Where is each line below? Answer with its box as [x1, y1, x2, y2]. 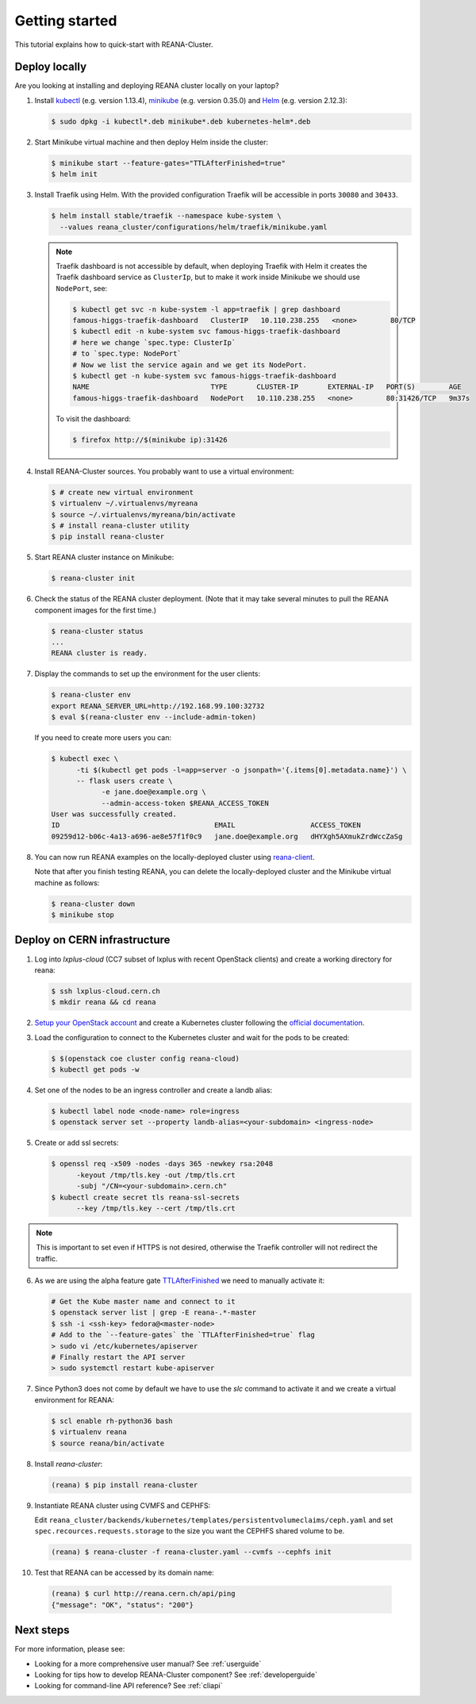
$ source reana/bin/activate [51, 1438, 165, 1448]
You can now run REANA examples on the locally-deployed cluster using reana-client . [34, 852, 315, 862]
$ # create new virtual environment [51, 488, 194, 497]
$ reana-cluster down [51, 899, 136, 908]
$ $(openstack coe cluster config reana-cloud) [51, 1053, 240, 1063]
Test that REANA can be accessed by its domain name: [34, 1568, 214, 1578]
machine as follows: [34, 877, 100, 888]
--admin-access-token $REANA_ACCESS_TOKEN [101, 798, 269, 808]
